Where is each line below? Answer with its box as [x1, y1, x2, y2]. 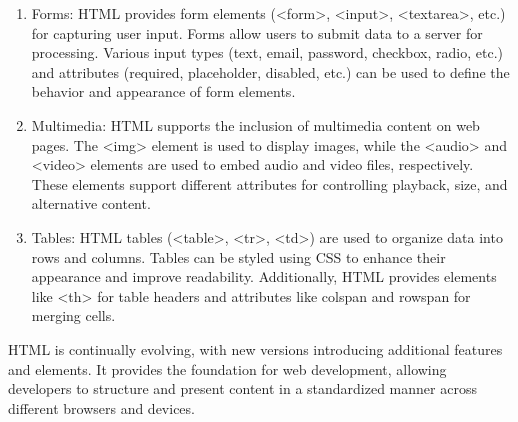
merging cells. [31, 305, 116, 326]
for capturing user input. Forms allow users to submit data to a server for [31, 22, 483, 43]
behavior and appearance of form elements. [31, 81, 296, 102]
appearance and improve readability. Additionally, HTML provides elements [31, 266, 497, 287]
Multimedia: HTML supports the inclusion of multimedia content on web [31, 114, 480, 135]
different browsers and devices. [8, 397, 195, 418]
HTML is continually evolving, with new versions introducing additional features [8, 338, 503, 359]
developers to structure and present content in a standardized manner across [8, 378, 477, 399]
